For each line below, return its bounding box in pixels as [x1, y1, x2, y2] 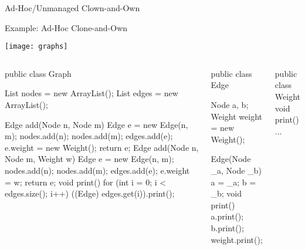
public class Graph [5, 67, 72, 79]
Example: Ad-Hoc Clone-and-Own [5, 21, 128, 33]
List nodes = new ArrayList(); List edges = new [5, 87, 178, 99]
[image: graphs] [5, 42, 68, 51]
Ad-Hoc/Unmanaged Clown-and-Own [5, 2, 140, 13]
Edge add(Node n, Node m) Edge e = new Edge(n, [5, 118, 188, 130]
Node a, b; [211, 99, 249, 111]
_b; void [211, 187, 242, 200]
